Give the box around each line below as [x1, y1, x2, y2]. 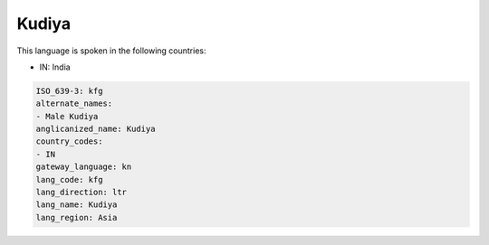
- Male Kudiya [35, 111, 99, 121]
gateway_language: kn [35, 162, 132, 172]
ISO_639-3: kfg [35, 86, 103, 96]
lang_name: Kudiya [35, 200, 118, 210]
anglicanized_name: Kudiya [35, 124, 156, 135]
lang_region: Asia [35, 212, 118, 222]
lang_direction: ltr [35, 187, 127, 198]
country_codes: [35, 137, 103, 146]
